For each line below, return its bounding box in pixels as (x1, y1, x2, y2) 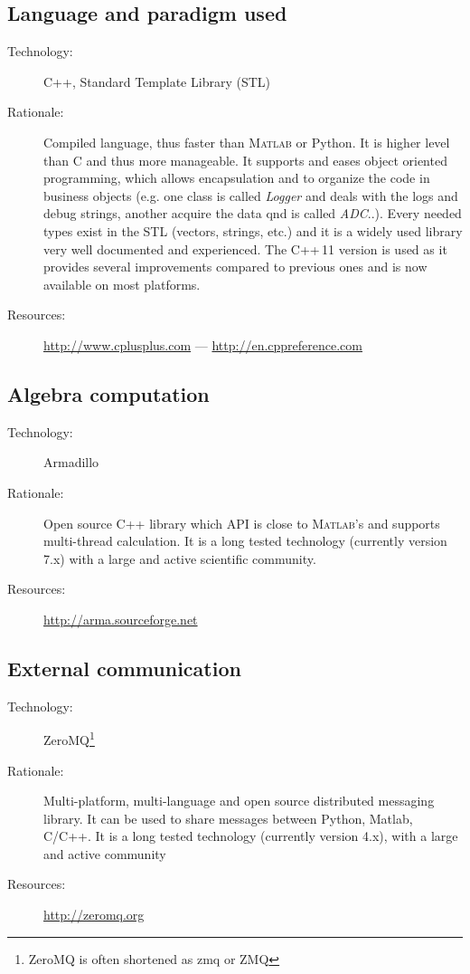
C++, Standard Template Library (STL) (43, 72, 270, 91)
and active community (43, 844, 166, 863)
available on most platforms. (43, 274, 201, 293)
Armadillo (43, 453, 99, 472)
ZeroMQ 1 (43, 728, 95, 749)
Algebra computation (7, 379, 210, 407)
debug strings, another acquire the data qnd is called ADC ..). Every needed (43, 204, 462, 223)
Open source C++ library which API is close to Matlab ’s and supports (43, 513, 440, 532)
